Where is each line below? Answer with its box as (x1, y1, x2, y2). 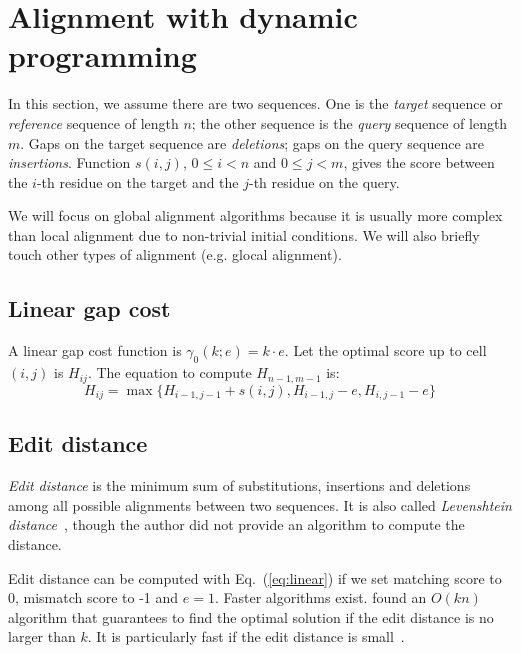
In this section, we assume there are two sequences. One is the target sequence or (8, 93, 503, 114)
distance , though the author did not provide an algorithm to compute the (8, 514, 465, 535)
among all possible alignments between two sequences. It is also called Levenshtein (8, 494, 512, 515)
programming (8, 35, 197, 76)
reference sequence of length (8, 112, 179, 133)
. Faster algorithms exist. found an (214, 587, 427, 608)
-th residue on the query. (249, 171, 400, 192)
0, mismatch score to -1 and (8, 587, 179, 608)
